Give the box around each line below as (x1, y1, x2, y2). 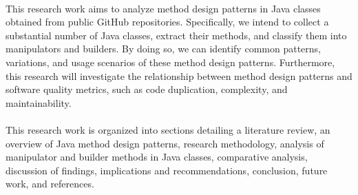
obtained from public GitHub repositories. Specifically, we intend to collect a (6, 14, 329, 29)
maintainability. (6, 95, 72, 110)
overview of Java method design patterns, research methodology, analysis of (6, 136, 324, 150)
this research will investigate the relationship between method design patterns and (6, 68, 352, 83)
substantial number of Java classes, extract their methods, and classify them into (6, 28, 347, 42)
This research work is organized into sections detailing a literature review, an (6, 122, 330, 136)
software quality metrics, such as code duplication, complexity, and (6, 82, 288, 96)
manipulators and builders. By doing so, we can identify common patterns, (6, 41, 321, 56)
